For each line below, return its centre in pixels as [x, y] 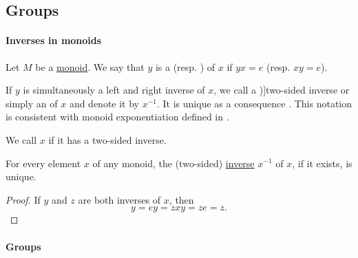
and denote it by [104, 103]
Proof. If [23, 199]
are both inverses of [119, 199]
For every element [43, 163]
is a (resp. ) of [185, 66]
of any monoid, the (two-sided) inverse [173, 163]
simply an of [32, 103]
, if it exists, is [322, 163]
